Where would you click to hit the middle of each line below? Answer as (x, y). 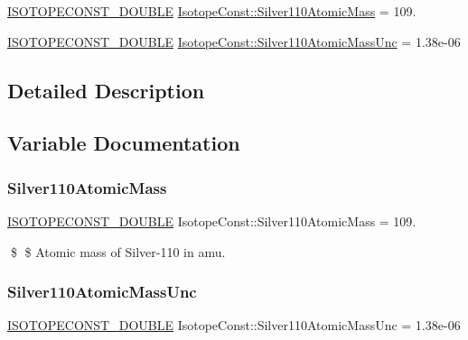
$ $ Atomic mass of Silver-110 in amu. (118, 251)
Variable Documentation (124, 143)
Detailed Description (106, 90)
